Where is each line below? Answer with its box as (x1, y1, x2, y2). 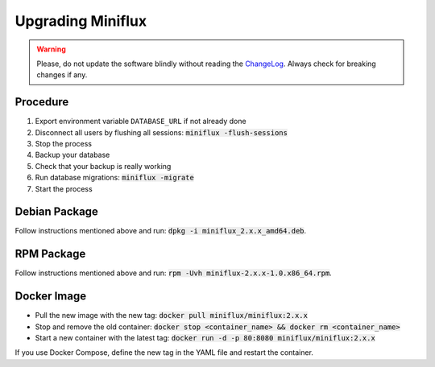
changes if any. (36, 70, 88, 80)
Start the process (35, 183, 93, 193)
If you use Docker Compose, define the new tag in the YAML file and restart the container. (14, 348, 314, 357)
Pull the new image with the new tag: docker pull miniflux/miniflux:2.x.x (35, 311, 308, 320)
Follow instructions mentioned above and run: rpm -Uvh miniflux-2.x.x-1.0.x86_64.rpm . (14, 268, 332, 278)
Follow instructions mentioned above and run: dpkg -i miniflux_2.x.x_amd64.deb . (14, 226, 307, 236)
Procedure (14, 95, 69, 109)
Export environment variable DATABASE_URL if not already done (35, 117, 246, 126)
